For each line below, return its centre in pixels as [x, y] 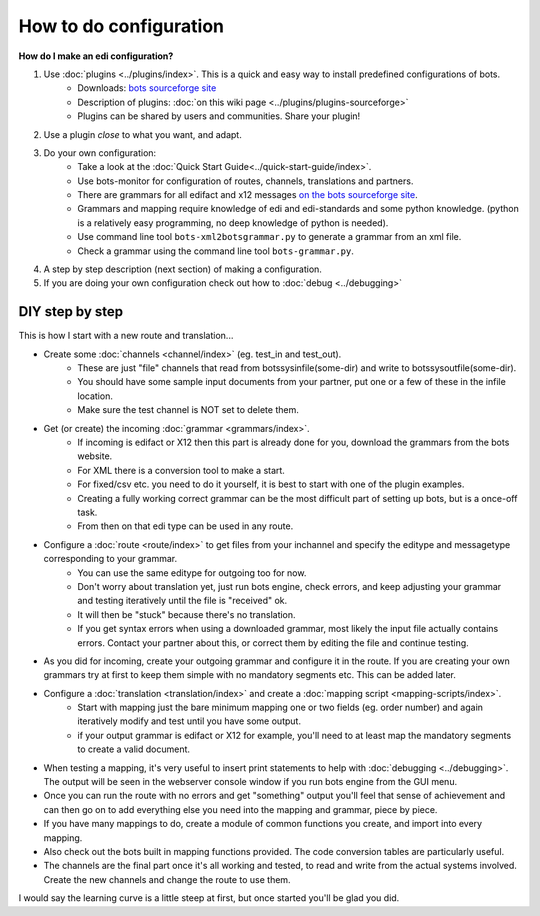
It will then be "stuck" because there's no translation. [186, 614]
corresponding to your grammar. [110, 559]
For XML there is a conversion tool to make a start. [181, 470]
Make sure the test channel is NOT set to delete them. [188, 410]
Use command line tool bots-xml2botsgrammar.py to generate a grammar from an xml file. [269, 237]
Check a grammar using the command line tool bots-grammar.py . [215, 251]
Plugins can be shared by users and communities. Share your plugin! [219, 116]
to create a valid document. [133, 749]
